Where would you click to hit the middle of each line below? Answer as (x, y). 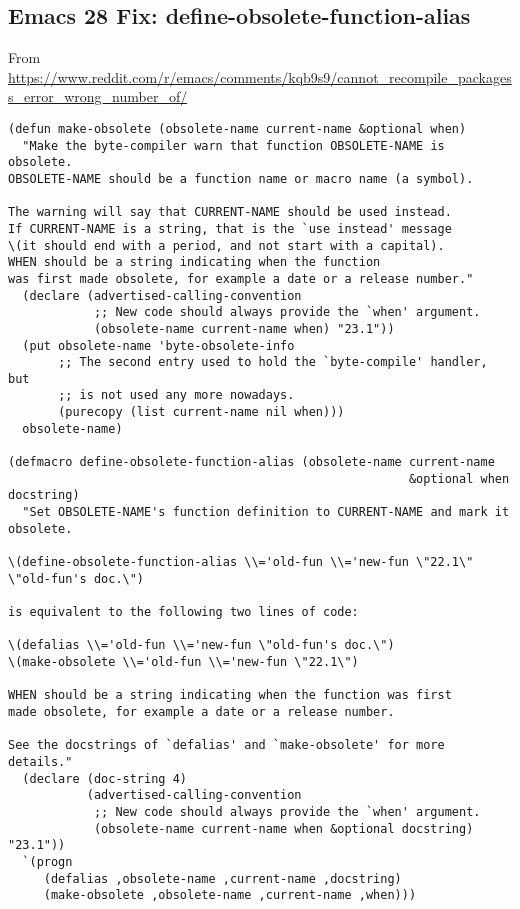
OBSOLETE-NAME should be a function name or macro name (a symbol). (241, 178)
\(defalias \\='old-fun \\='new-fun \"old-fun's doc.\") (201, 645)
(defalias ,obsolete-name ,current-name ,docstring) (222, 878)
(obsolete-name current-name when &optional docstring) (283, 828)
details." (40, 761)
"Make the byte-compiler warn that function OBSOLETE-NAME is (233, 145)
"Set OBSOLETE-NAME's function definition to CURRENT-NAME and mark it (266, 512)
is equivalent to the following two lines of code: (183, 612)
